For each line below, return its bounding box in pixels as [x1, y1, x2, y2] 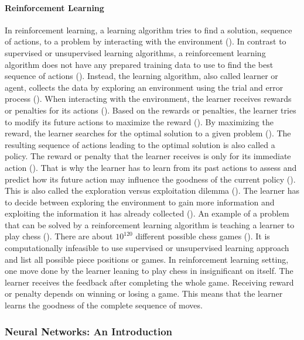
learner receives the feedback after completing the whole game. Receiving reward [5, 276, 294, 288]
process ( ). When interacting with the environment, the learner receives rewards [5, 92, 292, 105]
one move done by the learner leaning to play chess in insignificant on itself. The [5, 265, 293, 277]
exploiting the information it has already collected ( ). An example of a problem [5, 207, 289, 219]
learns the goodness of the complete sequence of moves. [5, 299, 203, 311]
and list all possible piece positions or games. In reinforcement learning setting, [5, 253, 289, 265]
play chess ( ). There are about [5, 230, 113, 242]
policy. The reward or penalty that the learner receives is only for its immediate [5, 150, 291, 162]
